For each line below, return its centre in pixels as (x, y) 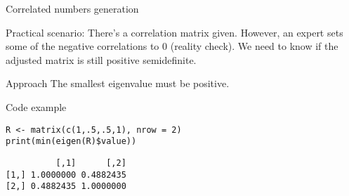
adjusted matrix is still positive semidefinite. (101, 59)
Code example (36, 106)
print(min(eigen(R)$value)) (71, 142)
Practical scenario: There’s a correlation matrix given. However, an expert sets (174, 32)
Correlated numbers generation (72, 8)
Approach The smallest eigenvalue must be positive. (118, 83)
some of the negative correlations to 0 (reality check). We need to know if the (172, 46)
